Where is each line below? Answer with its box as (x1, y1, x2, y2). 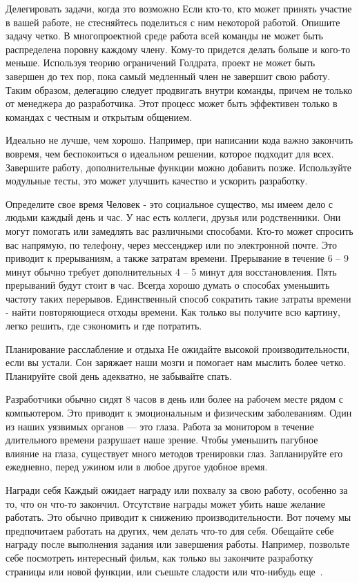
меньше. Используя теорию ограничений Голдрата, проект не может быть (6, 55, 316, 70)
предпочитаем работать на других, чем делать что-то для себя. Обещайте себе (6, 523, 334, 537)
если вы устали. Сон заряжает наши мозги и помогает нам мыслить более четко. (6, 355, 346, 370)
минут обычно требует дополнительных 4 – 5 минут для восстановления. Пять (6, 264, 337, 278)
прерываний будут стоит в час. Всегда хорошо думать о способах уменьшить (6, 278, 330, 292)
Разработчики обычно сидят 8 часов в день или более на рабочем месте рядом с (6, 392, 344, 406)
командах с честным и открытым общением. (6, 109, 192, 124)
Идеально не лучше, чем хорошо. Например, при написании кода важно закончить (6, 133, 353, 147)
